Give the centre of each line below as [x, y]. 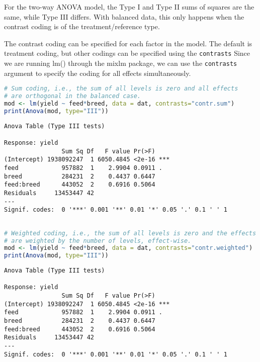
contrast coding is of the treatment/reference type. [82, 26]
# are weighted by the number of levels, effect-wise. [98, 241]
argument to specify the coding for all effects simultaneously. [98, 73]
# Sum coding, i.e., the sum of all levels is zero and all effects [121, 89]
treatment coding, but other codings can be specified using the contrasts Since [127, 53]
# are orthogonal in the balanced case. [73, 96]
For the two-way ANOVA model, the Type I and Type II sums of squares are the [129, 7]
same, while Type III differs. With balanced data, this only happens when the [124, 16]
